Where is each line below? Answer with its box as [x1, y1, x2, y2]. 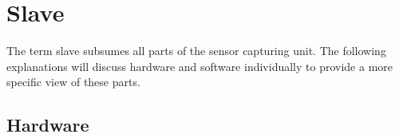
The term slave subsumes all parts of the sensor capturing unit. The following [6, 42, 386, 59]
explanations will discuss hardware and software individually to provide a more [6, 57, 393, 74]
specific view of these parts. [6, 73, 140, 90]
